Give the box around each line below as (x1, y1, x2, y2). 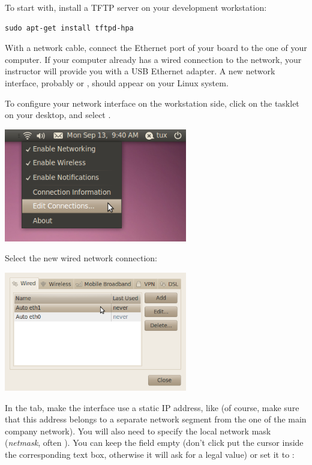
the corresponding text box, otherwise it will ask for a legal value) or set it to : (5, 448, 295, 460)
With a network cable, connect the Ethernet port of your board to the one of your (5, 41, 307, 54)
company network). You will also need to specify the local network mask (5, 424, 271, 437)
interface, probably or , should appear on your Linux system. (5, 76, 229, 89)
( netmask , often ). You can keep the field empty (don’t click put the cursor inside (5, 436, 304, 449)
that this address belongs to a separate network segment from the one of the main (5, 413, 307, 425)
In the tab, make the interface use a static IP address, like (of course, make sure (5, 401, 299, 413)
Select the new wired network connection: (5, 252, 158, 264)
